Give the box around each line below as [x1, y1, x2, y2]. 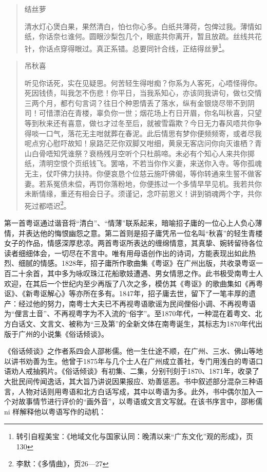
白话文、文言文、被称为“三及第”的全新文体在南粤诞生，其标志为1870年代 [11, 318, 256, 329]
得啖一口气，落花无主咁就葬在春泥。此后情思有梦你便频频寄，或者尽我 [24, 128, 262, 138]
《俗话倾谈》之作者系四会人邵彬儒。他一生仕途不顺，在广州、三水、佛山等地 [4, 346, 263, 356]
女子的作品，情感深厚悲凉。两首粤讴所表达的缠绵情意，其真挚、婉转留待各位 [4, 238, 263, 248]
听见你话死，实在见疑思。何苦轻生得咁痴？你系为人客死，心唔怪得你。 [24, 77, 262, 88]
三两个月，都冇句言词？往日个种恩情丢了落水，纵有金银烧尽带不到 [24, 97, 247, 108]
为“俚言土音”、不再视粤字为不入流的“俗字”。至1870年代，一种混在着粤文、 [4, 308, 255, 319]
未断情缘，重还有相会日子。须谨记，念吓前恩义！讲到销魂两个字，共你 [24, 188, 262, 199]
